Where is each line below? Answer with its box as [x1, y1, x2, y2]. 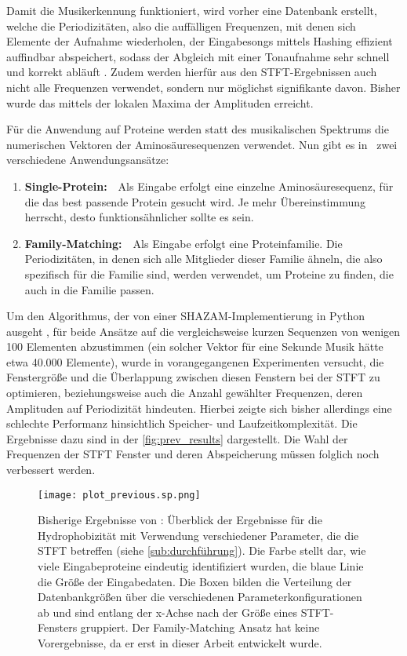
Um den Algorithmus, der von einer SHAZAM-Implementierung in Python [6, 308, 365, 324]
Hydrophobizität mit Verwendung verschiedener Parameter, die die [38, 527, 359, 543]
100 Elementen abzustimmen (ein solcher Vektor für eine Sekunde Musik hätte [6, 338, 383, 355]
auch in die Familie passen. [24, 281, 154, 297]
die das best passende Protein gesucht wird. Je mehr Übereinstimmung [24, 193, 366, 210]
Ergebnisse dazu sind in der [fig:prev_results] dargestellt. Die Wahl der [6, 430, 348, 446]
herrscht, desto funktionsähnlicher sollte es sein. [24, 209, 254, 225]
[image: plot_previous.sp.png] [38, 489, 201, 501]
